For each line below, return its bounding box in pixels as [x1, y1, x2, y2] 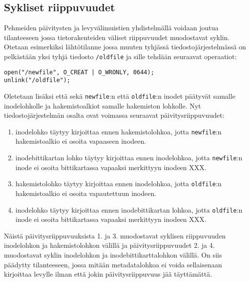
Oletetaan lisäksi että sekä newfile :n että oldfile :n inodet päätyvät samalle [4, 90, 235, 101]
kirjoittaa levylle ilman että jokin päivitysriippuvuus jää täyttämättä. [4, 269, 212, 279]
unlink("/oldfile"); [4, 77, 71, 84]
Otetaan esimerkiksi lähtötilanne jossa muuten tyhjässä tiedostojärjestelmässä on [4, 42, 246, 52]
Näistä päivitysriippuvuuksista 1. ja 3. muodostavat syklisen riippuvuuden [4, 230, 226, 240]
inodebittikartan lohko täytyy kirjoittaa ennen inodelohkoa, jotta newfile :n [15, 152, 243, 163]
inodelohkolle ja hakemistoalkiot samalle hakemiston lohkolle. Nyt [4, 100, 201, 110]
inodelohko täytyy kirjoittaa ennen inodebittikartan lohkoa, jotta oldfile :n [15, 204, 243, 215]
